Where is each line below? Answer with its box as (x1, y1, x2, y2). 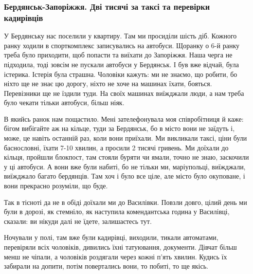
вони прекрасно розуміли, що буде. (4, 181, 108, 191)
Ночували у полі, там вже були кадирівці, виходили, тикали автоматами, (4, 232, 218, 242)
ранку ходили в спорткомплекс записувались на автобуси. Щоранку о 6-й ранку (4, 40, 239, 50)
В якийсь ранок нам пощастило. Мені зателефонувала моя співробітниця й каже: (4, 113, 244, 124)
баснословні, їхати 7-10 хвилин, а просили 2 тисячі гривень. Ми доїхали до (4, 142, 229, 152)
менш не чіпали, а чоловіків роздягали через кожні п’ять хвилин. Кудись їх (4, 251, 227, 261)
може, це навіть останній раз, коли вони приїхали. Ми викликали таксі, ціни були (4, 133, 247, 143)
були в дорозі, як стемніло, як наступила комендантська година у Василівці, (4, 206, 230, 217)
